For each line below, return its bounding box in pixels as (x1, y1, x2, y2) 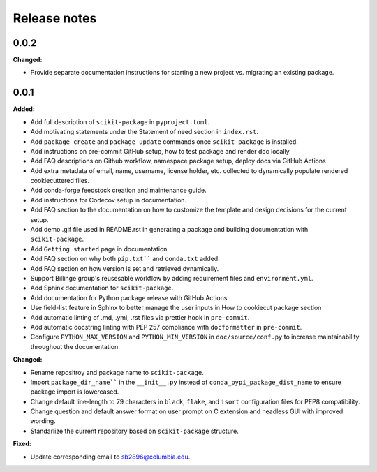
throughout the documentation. (30, 342, 120, 351)
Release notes (13, 10, 97, 26)
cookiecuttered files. (30, 177, 90, 185)
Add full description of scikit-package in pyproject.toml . (30, 117, 210, 126)
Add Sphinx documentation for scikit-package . (30, 283, 174, 293)
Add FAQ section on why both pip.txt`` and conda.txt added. (30, 255, 220, 263)
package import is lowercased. (30, 388, 119, 396)
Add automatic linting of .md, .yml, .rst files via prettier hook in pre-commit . (30, 313, 250, 321)
